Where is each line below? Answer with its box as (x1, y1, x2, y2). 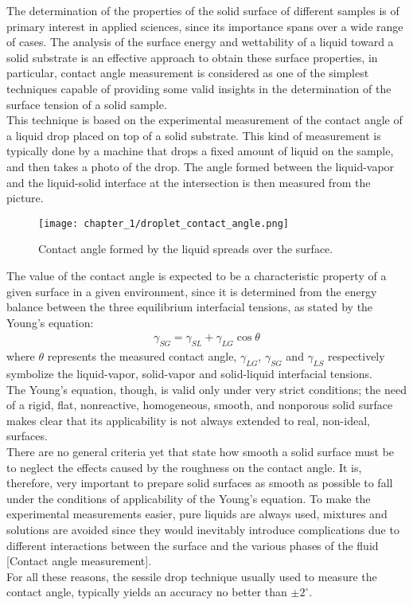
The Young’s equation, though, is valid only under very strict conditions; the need (6, 381, 407, 397)
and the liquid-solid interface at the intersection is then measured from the (6, 174, 371, 190)
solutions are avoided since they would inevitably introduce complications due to (6, 521, 399, 537)
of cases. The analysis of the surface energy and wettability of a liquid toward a (6, 33, 394, 50)
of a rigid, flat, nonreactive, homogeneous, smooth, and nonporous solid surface (6, 396, 393, 413)
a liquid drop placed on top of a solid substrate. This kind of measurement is (6, 127, 381, 143)
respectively (327, 348, 385, 365)
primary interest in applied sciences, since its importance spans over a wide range (6, 18, 403, 34)
